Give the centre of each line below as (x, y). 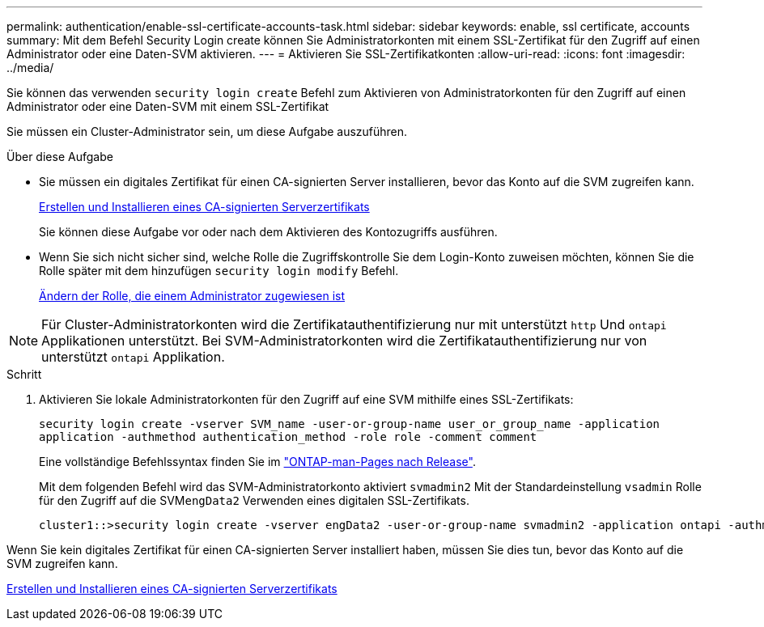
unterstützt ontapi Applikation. (133, 357)
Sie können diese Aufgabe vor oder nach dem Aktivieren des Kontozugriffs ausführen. (268, 232)
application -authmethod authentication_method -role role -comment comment (288, 437)
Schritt (24, 374)
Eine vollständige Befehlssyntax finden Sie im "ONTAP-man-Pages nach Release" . (257, 462)
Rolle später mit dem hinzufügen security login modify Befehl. (219, 271)
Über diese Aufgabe (60, 157)
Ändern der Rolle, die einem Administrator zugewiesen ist (192, 296)
